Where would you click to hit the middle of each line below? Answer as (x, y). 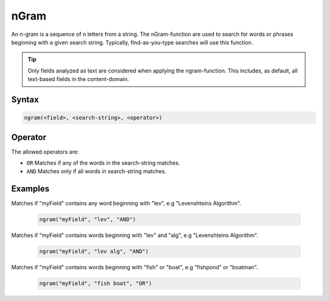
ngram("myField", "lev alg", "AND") (94, 252)
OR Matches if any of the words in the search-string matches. (103, 163)
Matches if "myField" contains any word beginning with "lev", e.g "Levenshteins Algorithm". (126, 204)
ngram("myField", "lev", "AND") (88, 220)
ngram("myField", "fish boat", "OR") (96, 284)
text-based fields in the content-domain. (78, 79)
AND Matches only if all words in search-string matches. (97, 171)
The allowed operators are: (45, 152)
